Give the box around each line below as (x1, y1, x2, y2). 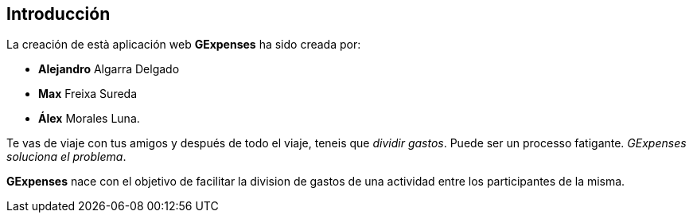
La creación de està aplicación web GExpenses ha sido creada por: (6, 37, 361, 52)
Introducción (6, 4, 111, 24)
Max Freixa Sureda (38, 87, 138, 101)
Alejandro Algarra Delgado (38, 62, 180, 76)
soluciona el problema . (6, 150, 127, 164)
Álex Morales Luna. (38, 111, 140, 126)
